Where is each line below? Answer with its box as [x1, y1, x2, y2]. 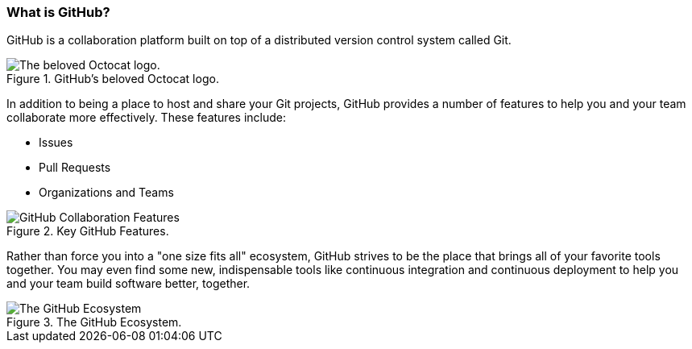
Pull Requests [39, 160, 111, 175]
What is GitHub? [6, 4, 110, 20]
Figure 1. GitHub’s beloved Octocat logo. [6, 72, 219, 86]
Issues [39, 135, 73, 150]
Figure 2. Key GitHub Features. [6, 224, 169, 239]
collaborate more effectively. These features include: [6, 110, 286, 125]
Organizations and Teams [39, 185, 174, 200]
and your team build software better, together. [6, 276, 251, 291]
